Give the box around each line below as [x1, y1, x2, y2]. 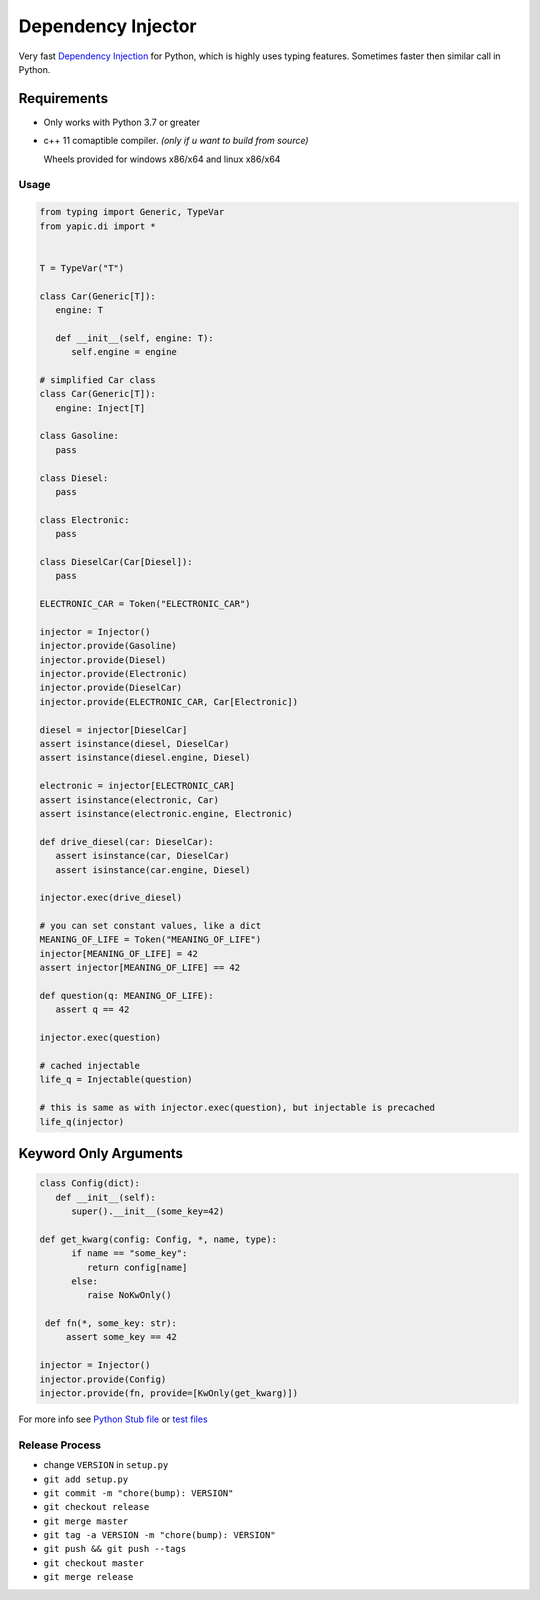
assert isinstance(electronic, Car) [39, 794, 220, 805]
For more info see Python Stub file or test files [18, 1413, 209, 1425]
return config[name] [86, 1261, 188, 1273]
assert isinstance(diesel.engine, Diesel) [39, 752, 251, 764]
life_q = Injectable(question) [39, 1074, 194, 1085]
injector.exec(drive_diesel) [39, 892, 183, 904]
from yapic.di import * [39, 220, 157, 232]
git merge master [43, 1515, 129, 1527]
